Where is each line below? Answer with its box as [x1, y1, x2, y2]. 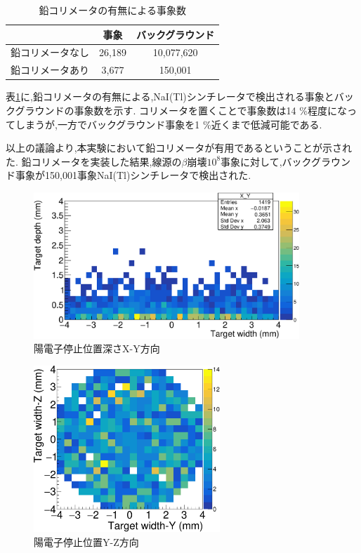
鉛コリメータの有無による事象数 [39, 3, 186, 17]
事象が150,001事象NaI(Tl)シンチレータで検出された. [15, 168, 251, 182]
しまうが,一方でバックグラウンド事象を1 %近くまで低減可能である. [15, 116, 322, 131]
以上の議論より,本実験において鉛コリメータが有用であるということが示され [6, 140, 353, 155]
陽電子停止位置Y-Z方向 [34, 534, 139, 549]
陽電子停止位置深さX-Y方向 [34, 341, 160, 356]
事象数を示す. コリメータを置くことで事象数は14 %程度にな [74, 102, 347, 117]
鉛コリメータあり [11, 62, 89, 77]
